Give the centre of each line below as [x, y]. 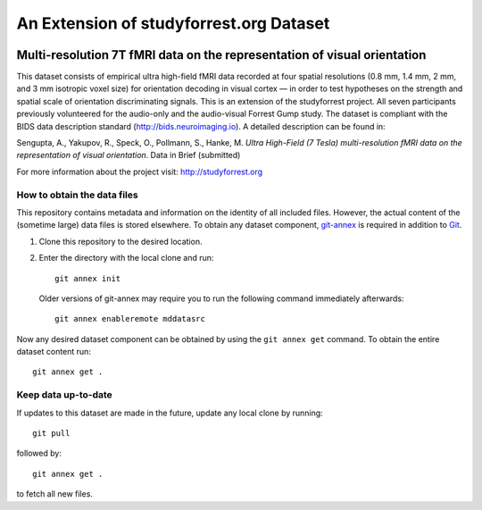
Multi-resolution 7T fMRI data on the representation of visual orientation [221, 55]
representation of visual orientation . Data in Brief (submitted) [129, 155]
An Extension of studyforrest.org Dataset [173, 23]
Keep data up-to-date [65, 395]
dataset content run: [54, 352]
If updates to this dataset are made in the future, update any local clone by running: [170, 413]
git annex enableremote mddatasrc [130, 319]
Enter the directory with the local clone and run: [126, 258]
